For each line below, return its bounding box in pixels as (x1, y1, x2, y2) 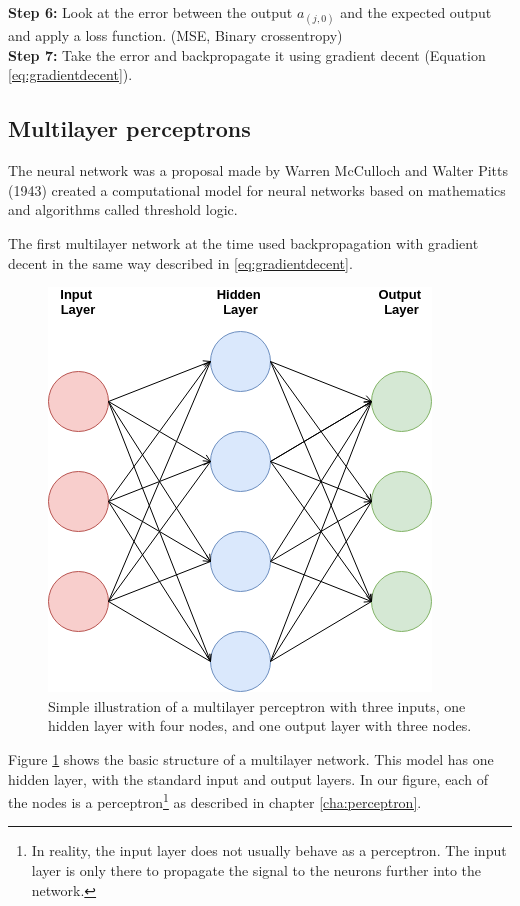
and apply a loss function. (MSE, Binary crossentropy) (8, 25, 343, 46)
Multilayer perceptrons (8, 113, 251, 144)
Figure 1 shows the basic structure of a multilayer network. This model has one (8, 748, 494, 769)
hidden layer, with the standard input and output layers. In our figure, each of (8, 768, 488, 789)
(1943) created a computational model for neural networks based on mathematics (8, 179, 506, 200)
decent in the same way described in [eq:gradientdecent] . (8, 252, 353, 273)
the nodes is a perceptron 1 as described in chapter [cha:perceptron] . (8, 789, 422, 812)
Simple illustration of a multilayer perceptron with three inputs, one (48, 695, 466, 716)
